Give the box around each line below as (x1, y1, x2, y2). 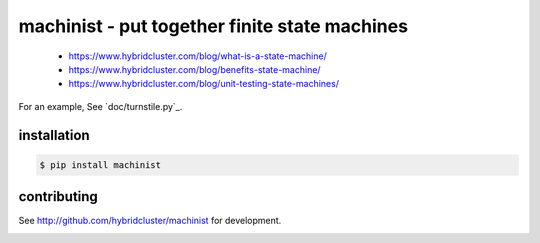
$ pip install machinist (39, 159, 162, 170)
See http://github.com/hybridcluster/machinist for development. (18, 215, 282, 227)
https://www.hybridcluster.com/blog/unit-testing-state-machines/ (68, 78, 340, 90)
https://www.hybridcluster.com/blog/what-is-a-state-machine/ (68, 50, 327, 62)
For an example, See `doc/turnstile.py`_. (18, 100, 183, 112)
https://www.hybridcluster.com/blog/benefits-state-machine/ (68, 63, 321, 75)
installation (18, 126, 90, 144)
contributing (18, 188, 99, 205)
